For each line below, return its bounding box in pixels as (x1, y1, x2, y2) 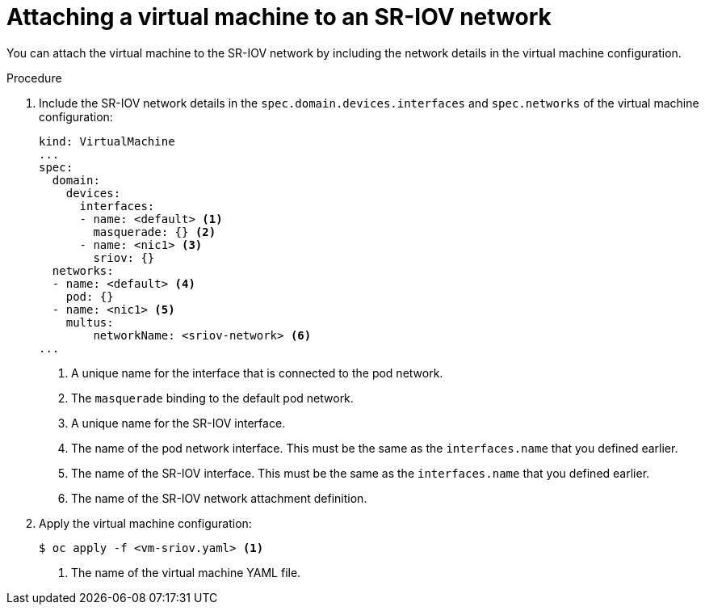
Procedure (6, 70, 62, 85)
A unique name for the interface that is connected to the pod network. (71, 365, 443, 380)
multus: (65, 315, 114, 329)
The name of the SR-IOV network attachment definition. (71, 491, 367, 505)
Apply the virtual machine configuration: (39, 516, 252, 530)
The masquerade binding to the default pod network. (71, 390, 354, 405)
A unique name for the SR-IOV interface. (71, 415, 286, 430)
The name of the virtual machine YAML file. (71, 565, 301, 579)
